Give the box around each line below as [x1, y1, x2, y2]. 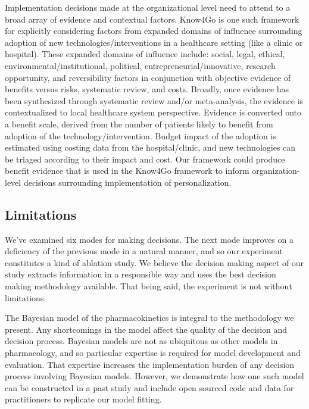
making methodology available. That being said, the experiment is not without [5, 280, 292, 292]
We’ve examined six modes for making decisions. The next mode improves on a [5, 233, 294, 245]
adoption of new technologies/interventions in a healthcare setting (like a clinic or [5, 36, 303, 48]
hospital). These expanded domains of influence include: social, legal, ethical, [5, 48, 285, 60]
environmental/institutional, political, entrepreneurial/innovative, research [5, 59, 276, 71]
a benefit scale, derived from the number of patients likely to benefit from [5, 117, 273, 130]
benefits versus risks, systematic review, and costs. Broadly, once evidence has [5, 83, 289, 95]
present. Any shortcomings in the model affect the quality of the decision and [5, 323, 288, 335]
